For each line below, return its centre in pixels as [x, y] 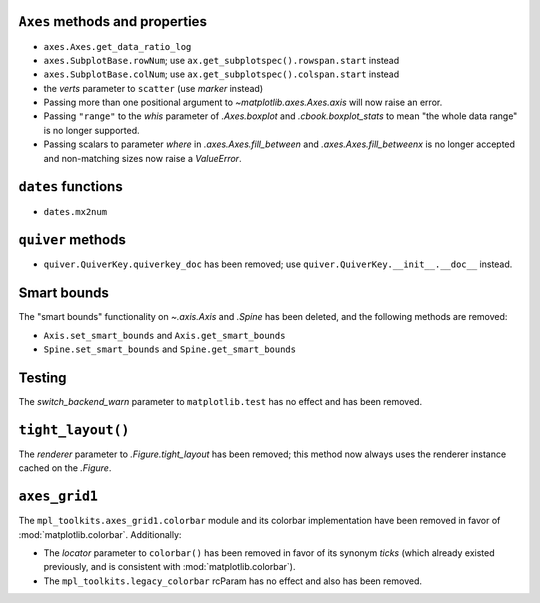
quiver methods [72, 240]
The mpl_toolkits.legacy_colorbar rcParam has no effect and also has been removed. [232, 581]
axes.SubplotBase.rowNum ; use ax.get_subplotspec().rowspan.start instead [221, 60]
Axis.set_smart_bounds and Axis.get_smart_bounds [164, 335]
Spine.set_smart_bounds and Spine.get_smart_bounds [170, 349]
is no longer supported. [91, 130]
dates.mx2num [75, 211]
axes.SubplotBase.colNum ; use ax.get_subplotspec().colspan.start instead [221, 74]
